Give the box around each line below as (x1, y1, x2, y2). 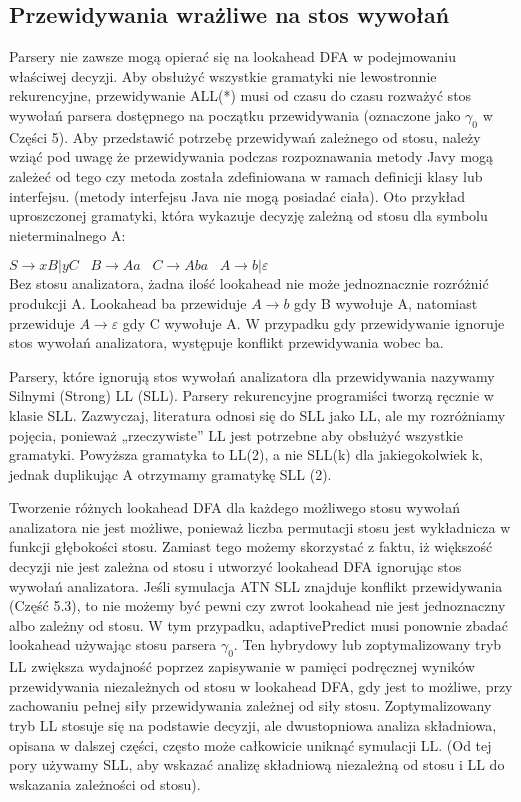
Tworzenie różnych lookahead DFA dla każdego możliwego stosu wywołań (9, 497, 460, 518)
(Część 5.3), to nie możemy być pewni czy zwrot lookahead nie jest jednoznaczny (9, 595, 506, 616)
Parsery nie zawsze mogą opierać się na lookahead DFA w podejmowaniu (9, 46, 456, 67)
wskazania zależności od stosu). (9, 773, 201, 794)
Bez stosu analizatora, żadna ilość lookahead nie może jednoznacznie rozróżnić (9, 273, 489, 294)
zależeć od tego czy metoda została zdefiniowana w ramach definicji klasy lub (9, 165, 483, 186)
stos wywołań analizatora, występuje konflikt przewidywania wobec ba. (9, 332, 444, 353)
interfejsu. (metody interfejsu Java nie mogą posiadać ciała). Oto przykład (9, 185, 466, 206)
